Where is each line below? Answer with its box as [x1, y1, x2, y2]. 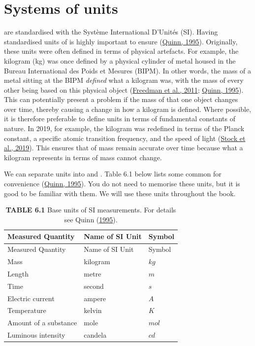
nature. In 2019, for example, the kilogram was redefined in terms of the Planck [4, 123, 245, 134]
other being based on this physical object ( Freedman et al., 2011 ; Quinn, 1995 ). [4, 84, 244, 95]
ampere [84, 293, 106, 303]
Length [7, 268, 29, 278]
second [84, 280, 104, 291]
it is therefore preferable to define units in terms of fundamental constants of [4, 113, 235, 124]
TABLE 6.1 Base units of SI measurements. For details [5, 205, 176, 215]
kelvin [84, 305, 102, 315]
